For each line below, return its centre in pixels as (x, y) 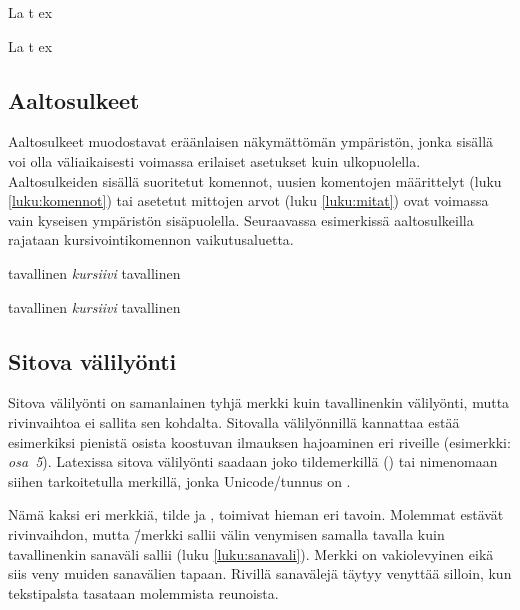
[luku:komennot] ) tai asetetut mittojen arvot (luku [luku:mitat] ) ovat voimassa (248, 200)
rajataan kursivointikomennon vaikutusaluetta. (151, 239)
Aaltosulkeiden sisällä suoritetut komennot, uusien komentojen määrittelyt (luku (255, 180)
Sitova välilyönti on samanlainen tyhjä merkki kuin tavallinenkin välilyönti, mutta (259, 402)
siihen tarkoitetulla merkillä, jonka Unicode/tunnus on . (179, 480)
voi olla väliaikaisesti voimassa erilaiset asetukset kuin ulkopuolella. (214, 160)
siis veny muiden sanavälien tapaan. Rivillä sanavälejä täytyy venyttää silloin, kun (260, 573)
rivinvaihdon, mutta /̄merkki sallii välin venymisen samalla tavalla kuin (226, 533)
